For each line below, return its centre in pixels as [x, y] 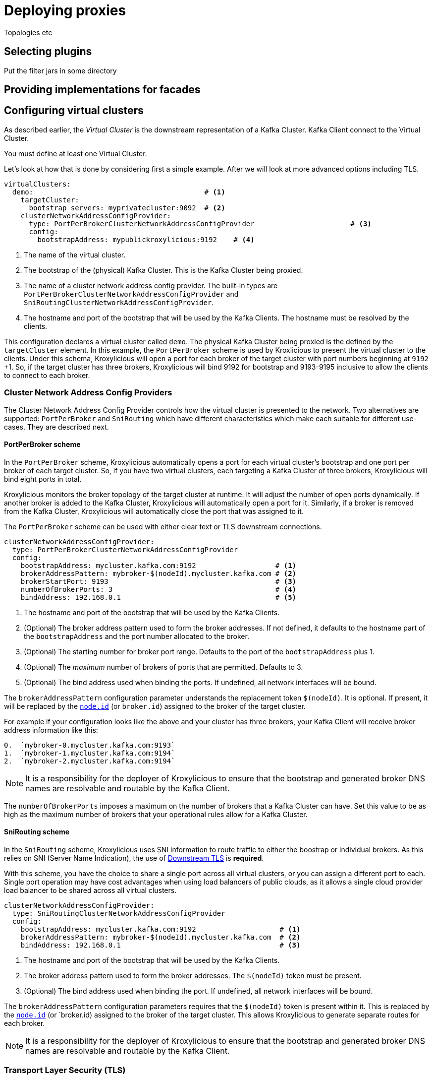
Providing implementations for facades [102, 90]
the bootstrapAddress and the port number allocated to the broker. [136, 636]
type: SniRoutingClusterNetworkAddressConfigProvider [119, 914]
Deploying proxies [65, 10]
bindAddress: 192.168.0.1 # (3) [161, 945]
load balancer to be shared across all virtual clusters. [90, 890]
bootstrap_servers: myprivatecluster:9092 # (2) [127, 208]
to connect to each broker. [47, 375]
